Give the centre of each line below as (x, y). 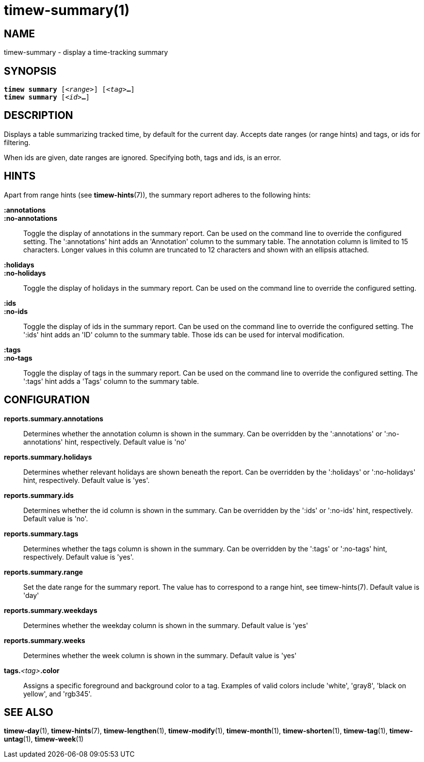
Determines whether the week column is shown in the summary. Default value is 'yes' (160, 655)
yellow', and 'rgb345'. (58, 694)
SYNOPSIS (30, 71)
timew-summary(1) (67, 10)
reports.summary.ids (39, 495)
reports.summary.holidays (48, 457)
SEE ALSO (29, 712)
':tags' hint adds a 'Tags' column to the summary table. (111, 381)
